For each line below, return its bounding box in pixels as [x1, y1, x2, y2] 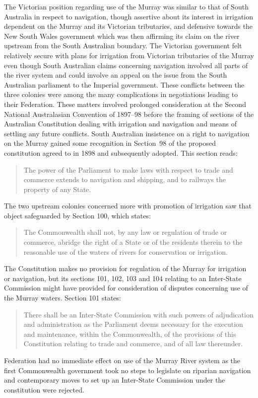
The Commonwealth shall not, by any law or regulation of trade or [23, 227, 227, 237]
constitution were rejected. [4, 384, 84, 395]
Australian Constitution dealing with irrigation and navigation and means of [4, 118, 237, 129]
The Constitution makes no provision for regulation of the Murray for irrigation [4, 263, 247, 274]
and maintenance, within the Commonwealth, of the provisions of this [23, 328, 236, 339]
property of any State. [23, 184, 91, 194]
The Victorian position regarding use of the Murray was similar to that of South [4, 1, 249, 11]
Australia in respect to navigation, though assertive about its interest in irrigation [4, 11, 254, 21]
